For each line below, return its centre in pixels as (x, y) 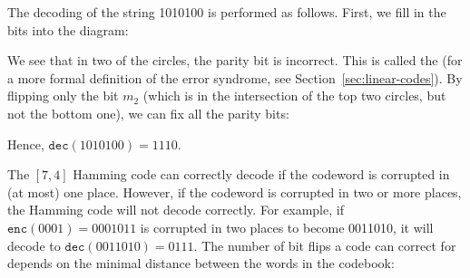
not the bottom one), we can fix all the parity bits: (148, 113)
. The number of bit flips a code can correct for (325, 245)
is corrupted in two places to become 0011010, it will (287, 227)
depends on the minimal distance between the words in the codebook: (201, 263)
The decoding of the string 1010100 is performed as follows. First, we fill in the (227, 12)
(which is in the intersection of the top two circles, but (294, 96)
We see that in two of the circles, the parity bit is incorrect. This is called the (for (235, 60)
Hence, (26, 144)
